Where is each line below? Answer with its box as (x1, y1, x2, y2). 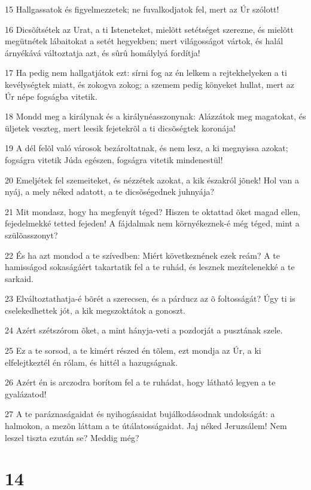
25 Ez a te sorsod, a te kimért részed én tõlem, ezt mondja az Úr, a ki (5, 344, 261, 357)
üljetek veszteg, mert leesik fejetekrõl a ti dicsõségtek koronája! (5, 121, 236, 134)
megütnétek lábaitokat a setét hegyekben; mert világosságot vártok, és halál (5, 35, 283, 47)
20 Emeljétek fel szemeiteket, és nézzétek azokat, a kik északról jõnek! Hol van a (5, 173, 299, 186)
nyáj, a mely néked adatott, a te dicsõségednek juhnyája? (5, 185, 215, 198)
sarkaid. (5, 272, 33, 284)
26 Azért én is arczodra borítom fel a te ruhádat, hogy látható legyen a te (5, 376, 276, 388)
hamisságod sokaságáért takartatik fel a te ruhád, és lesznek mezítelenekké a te (5, 261, 295, 273)
